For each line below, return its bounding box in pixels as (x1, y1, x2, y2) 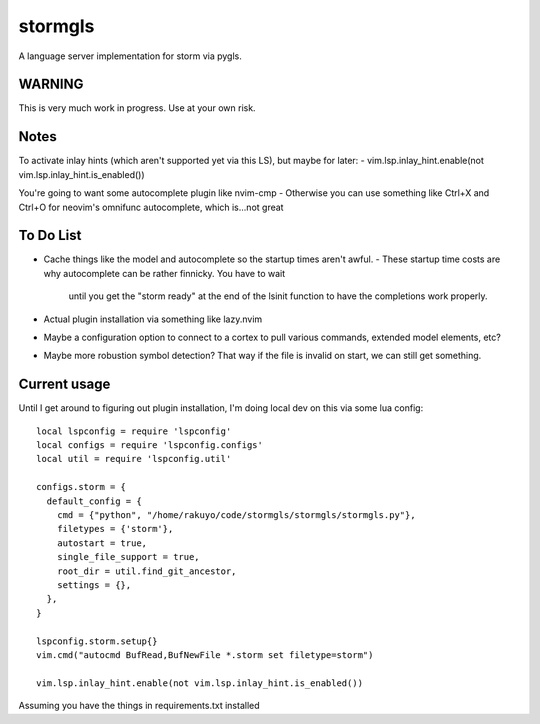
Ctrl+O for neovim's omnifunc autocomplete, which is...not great (18, 201, 284, 213)
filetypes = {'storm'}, (56, 523, 174, 535)
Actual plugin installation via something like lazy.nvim (43, 313, 263, 325)
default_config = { (46, 495, 142, 507)
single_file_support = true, (56, 551, 200, 563)
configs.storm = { (36, 481, 127, 493)
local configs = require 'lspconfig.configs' (36, 440, 264, 451)
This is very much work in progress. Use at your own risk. (18, 102, 256, 114)
